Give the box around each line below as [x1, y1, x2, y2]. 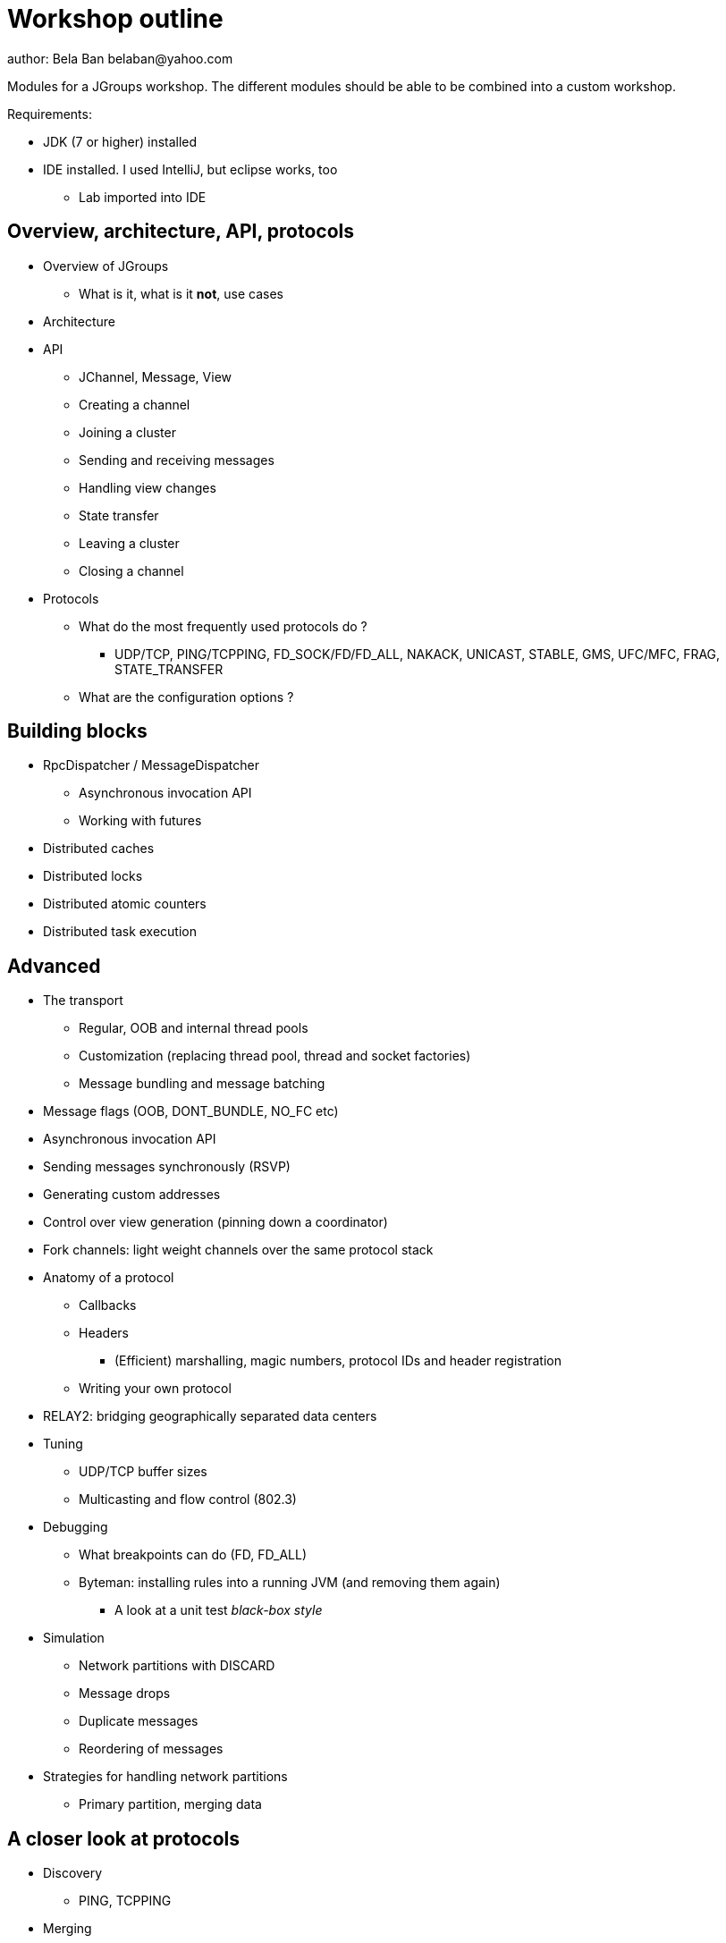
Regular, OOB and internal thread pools [79, 1020, 308, 1036]
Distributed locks [43, 868, 143, 884]
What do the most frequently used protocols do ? [79, 618, 367, 634]
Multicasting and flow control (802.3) [79, 1491, 297, 1508]
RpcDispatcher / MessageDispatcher [43, 757, 259, 773]
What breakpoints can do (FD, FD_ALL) [79, 1547, 308, 1563]
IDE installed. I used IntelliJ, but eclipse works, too [43, 161, 338, 177]
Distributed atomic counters [43, 896, 207, 912]
